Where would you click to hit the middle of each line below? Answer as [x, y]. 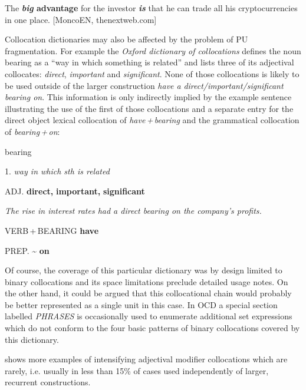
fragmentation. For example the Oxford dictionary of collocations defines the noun [153, 50]
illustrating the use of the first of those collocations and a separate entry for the [149, 108]
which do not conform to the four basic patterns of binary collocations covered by [152, 328]
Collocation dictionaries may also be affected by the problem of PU [126, 39]
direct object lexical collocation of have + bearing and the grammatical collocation [152, 120]
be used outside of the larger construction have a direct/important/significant [144, 85]
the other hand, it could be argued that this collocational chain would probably [148, 293]
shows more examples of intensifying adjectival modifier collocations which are [146, 359]
